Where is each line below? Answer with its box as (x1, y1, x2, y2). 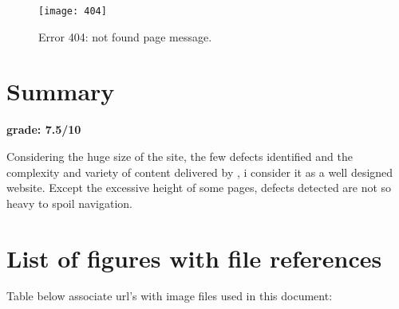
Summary (6, 75, 115, 108)
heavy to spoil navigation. (6, 194, 132, 211)
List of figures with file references (6, 241, 382, 274)
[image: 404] (38, 6, 107, 17)
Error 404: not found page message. (38, 28, 212, 45)
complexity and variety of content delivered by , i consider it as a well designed (6, 163, 393, 180)
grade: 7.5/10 (6, 121, 81, 138)
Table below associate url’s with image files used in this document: (6, 287, 333, 304)
